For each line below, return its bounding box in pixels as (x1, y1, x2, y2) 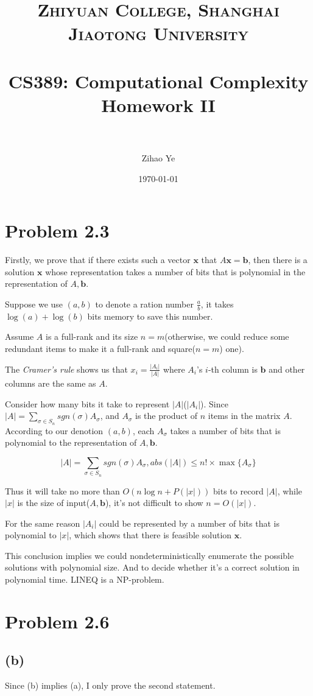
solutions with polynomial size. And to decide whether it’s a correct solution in (5, 561, 300, 574)
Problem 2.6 (5, 608, 110, 633)
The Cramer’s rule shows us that (5, 362, 128, 375)
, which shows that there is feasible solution (69, 529, 232, 541)
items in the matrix (208, 409, 281, 422)
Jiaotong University (68, 21, 248, 46)
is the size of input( (17, 496, 90, 509)
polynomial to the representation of (5, 436, 137, 449)
